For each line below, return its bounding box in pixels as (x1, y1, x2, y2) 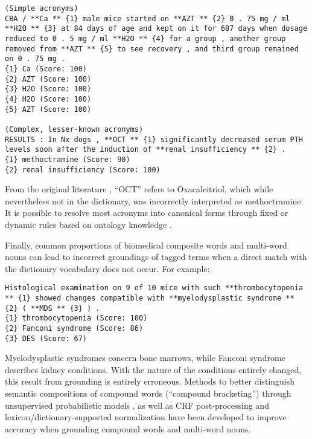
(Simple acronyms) (5, 4, 78, 13)
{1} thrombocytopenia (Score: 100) (5, 314, 148, 323)
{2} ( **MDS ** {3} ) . (5, 304, 100, 313)
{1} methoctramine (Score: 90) (5, 155, 130, 164)
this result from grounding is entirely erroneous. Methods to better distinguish (5, 375, 294, 388)
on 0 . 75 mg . (5, 54, 66, 63)
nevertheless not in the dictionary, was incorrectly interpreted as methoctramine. (5, 194, 304, 207)
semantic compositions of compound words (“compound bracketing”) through (5, 387, 291, 400)
